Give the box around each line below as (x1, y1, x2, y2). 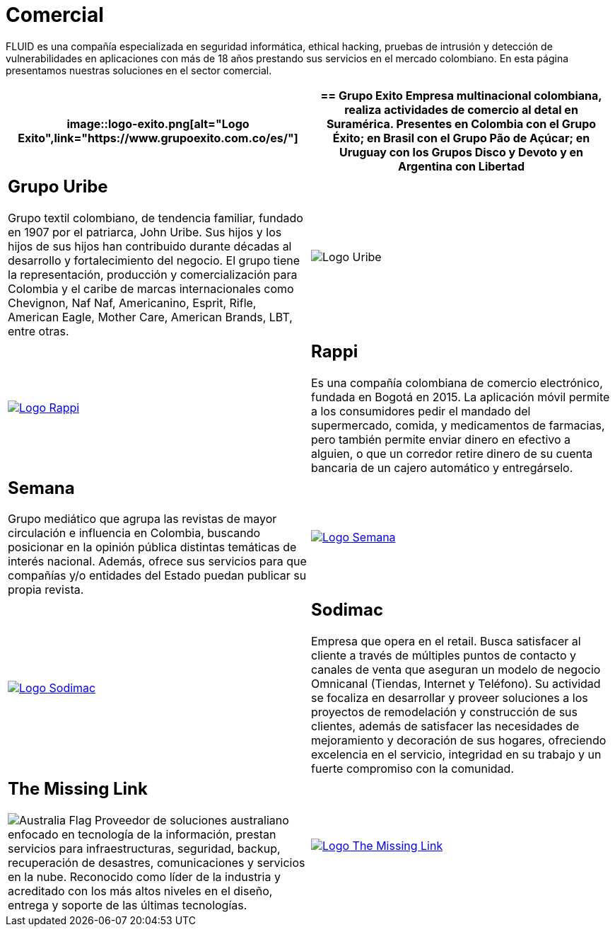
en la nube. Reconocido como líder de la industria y (8, 870, 281, 885)
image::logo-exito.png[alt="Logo (66, 116, 250, 131)
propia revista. (8, 582, 84, 597)
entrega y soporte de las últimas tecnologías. (8, 898, 247, 913)
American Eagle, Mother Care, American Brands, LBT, (8, 309, 293, 324)
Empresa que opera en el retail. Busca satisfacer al (311, 634, 581, 649)
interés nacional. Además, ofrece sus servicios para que (8, 554, 307, 569)
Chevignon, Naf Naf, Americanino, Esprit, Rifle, (8, 295, 257, 310)
